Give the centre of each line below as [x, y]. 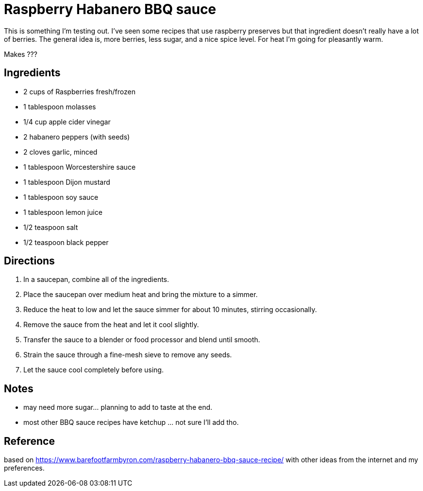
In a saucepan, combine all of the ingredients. [96, 280]
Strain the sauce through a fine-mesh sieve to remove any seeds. [128, 355]
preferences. [24, 468]
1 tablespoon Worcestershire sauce [80, 167]
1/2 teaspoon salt [51, 227]
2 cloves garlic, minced [60, 152]
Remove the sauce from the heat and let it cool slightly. [111, 325]
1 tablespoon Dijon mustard [67, 182]
